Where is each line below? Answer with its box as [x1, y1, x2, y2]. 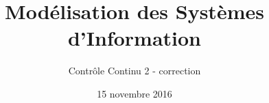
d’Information [67, 24, 202, 52]
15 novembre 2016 [97, 86, 172, 100]
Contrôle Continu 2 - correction [68, 63, 201, 78]
